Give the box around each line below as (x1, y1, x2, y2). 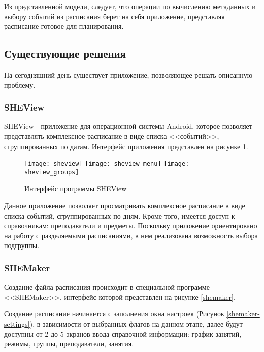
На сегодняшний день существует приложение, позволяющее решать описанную (4, 69, 253, 80)
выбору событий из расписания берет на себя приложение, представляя (4, 11, 225, 21)
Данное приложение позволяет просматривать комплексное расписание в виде (4, 200, 245, 211)
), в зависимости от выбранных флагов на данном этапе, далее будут (29, 319, 243, 329)
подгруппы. (4, 240, 40, 251)
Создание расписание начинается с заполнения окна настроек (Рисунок (4, 308, 224, 319)
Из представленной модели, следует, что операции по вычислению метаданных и (4, 1, 256, 11)
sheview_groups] (24, 168, 79, 176)
